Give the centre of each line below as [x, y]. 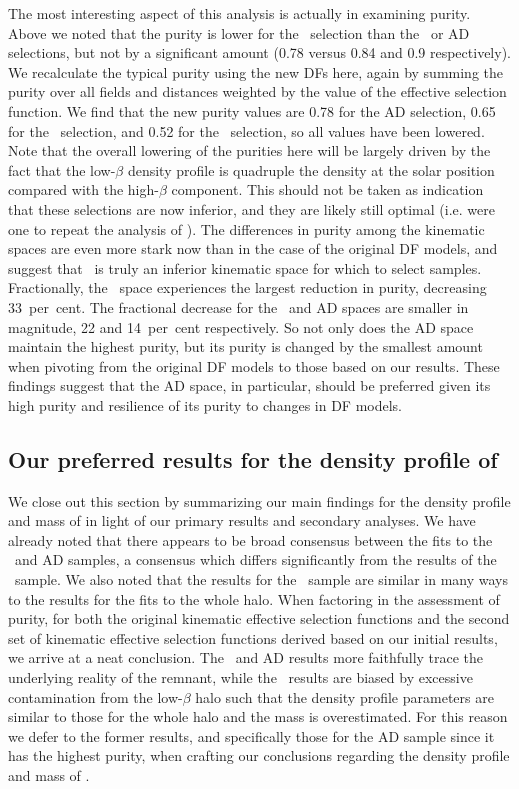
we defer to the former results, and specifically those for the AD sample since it [251, 735]
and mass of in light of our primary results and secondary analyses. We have [242, 520]
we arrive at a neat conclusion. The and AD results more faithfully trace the [246, 657]
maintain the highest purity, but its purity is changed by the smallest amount [245, 346]
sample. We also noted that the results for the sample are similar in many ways [261, 579]
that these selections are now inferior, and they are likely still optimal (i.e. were [251, 208]
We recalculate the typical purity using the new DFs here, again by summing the [256, 71]
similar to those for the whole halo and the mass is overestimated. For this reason [258, 716]
